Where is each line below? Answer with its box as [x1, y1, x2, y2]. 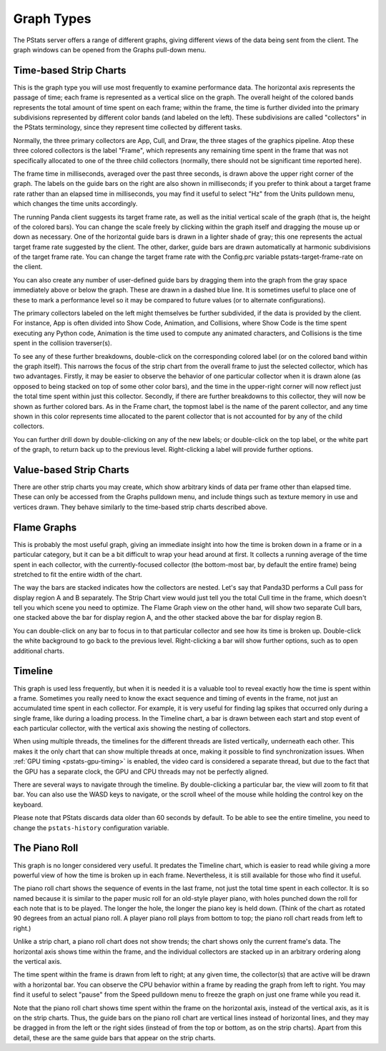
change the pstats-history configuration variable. [13, 823, 169, 832]
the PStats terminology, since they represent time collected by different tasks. [13, 123, 242, 132]
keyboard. [13, 800, 43, 809]
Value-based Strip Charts [13, 463, 129, 475]
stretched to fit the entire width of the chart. [13, 570, 143, 578]
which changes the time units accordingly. [13, 199, 138, 208]
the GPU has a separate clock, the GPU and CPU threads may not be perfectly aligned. [13, 767, 269, 776]
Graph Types [13, 11, 91, 26]
